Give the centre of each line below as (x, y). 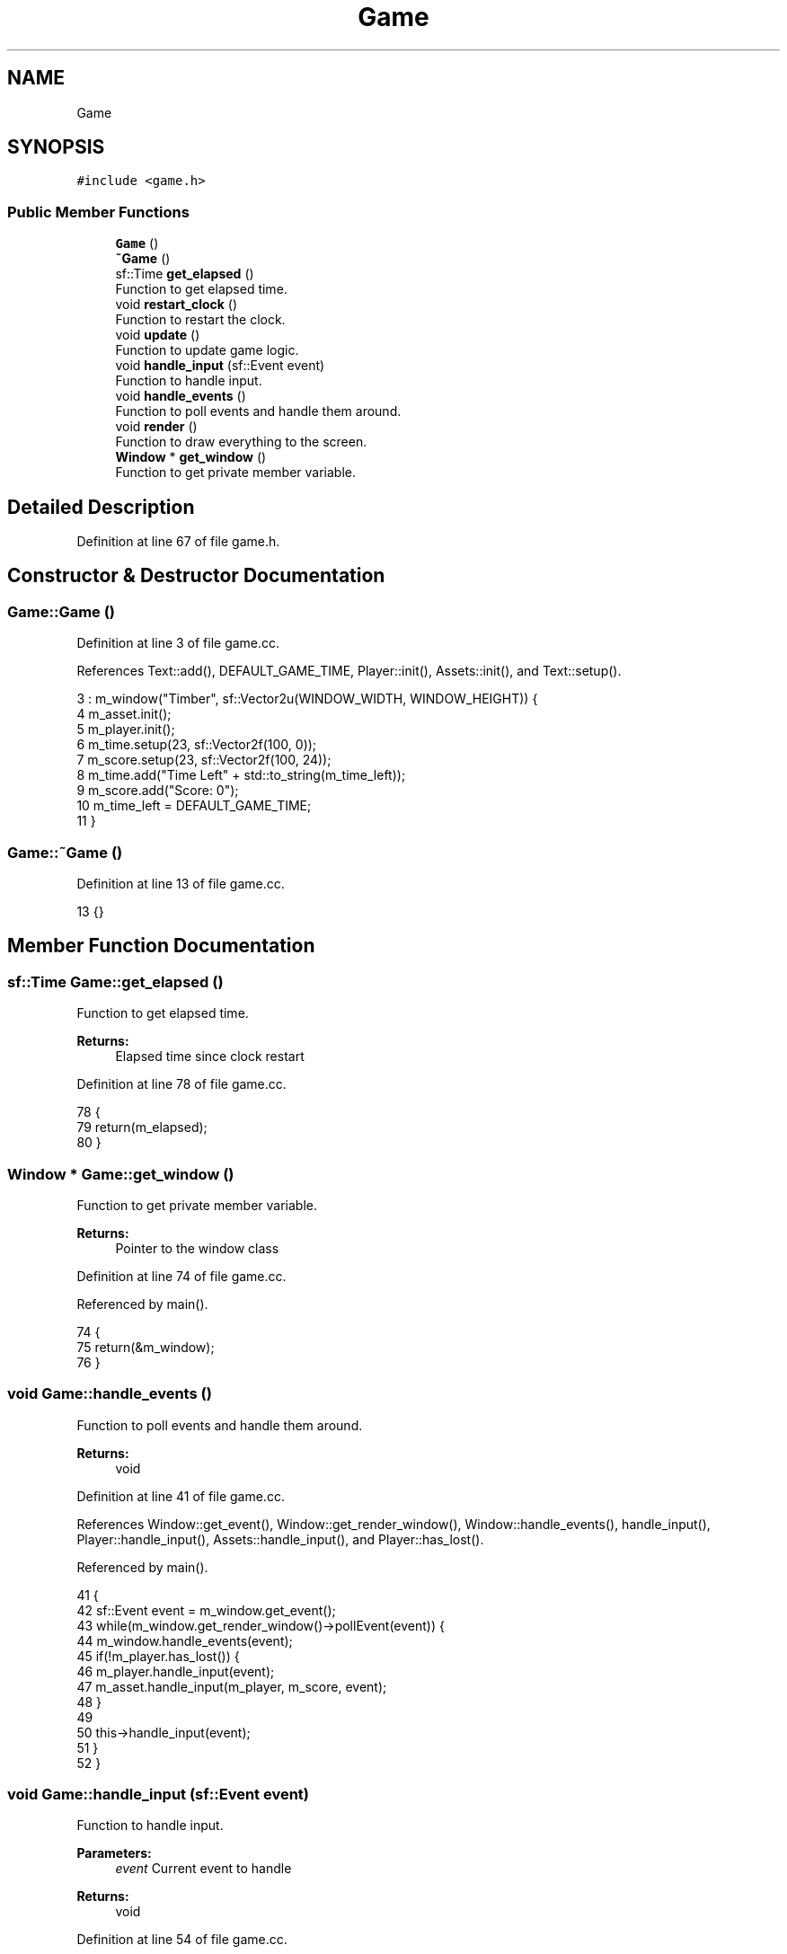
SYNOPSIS (56, 147)
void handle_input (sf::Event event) (220, 366)
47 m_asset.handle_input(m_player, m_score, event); (232, 1686)
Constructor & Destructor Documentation (196, 576)
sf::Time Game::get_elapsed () (115, 981)
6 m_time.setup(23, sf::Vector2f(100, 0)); (197, 745)
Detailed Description (101, 507)
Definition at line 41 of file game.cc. (181, 1496)
